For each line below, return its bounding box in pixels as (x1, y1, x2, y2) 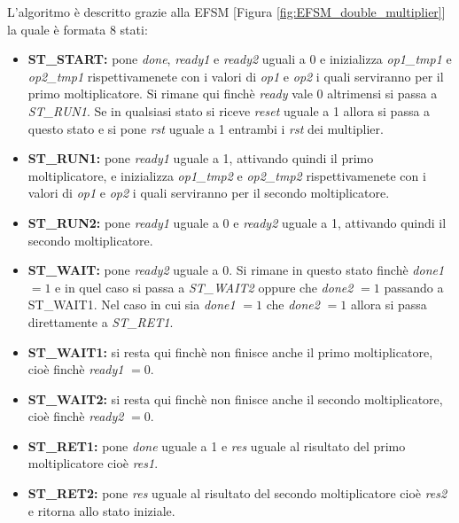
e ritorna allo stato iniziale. (27, 501, 175, 519)
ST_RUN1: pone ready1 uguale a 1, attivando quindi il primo (27, 149, 374, 168)
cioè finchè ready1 (27, 360, 124, 379)
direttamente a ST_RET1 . (27, 312, 174, 331)
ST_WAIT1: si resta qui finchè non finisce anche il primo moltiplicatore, (27, 342, 433, 361)
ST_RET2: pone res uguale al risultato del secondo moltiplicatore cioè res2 (27, 484, 447, 503)
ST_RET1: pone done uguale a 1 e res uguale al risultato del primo (27, 436, 406, 455)
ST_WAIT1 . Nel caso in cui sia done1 (27, 295, 236, 314)
